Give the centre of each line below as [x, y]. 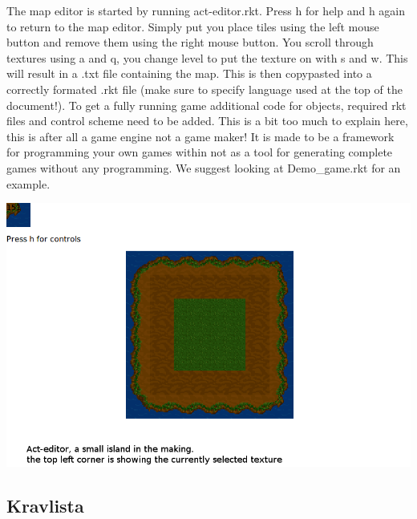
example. [28, 183]
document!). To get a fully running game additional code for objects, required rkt [206, 105]
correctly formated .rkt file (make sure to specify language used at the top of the [204, 89]
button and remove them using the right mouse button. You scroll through [190, 42]
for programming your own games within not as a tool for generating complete [200, 152]
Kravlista [45, 505]
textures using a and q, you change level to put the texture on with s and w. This [207, 57]
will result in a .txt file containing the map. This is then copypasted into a [189, 73]
